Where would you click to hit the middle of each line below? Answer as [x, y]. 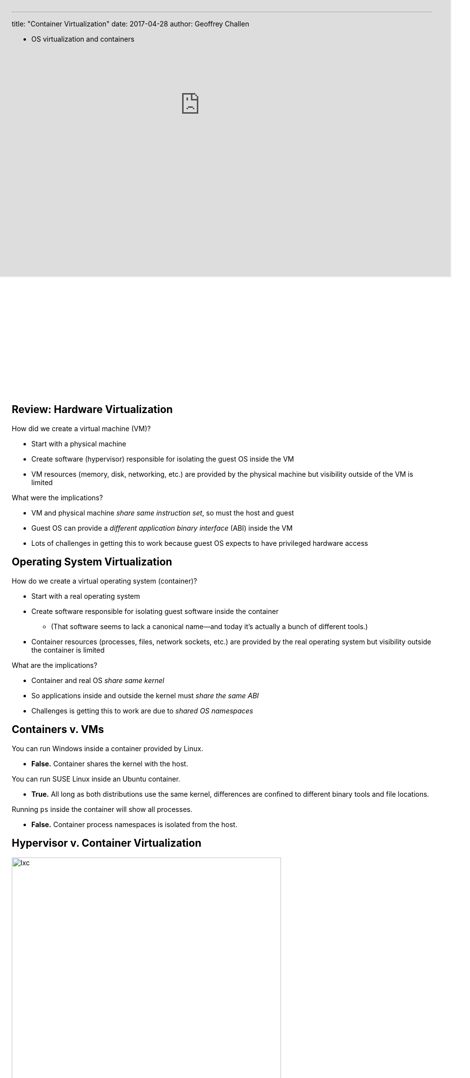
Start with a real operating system [86, 596]
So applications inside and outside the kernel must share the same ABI [145, 695]
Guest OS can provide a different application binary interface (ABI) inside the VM [162, 528]
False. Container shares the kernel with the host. [110, 763]
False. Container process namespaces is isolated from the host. [134, 824]
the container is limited [68, 650]
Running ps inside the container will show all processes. [102, 809]
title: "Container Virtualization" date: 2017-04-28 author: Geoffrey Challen [130, 24]
